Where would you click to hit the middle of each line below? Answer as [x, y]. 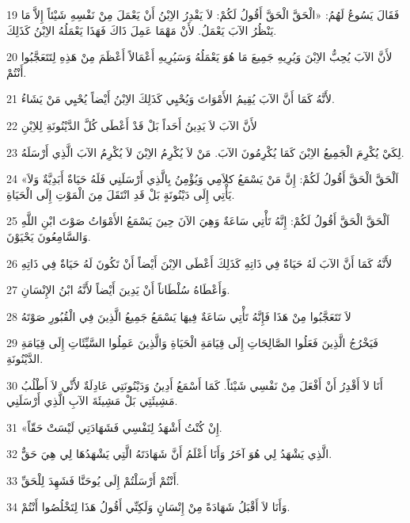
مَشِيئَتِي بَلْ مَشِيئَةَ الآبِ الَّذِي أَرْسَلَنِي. [92, 401]
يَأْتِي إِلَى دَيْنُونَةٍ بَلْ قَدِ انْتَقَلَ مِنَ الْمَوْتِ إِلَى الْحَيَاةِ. [121, 194]
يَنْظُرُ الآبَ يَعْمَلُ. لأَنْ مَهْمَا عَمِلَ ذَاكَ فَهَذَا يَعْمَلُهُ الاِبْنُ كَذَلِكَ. [142, 30]
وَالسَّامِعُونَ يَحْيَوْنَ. [49, 236]
